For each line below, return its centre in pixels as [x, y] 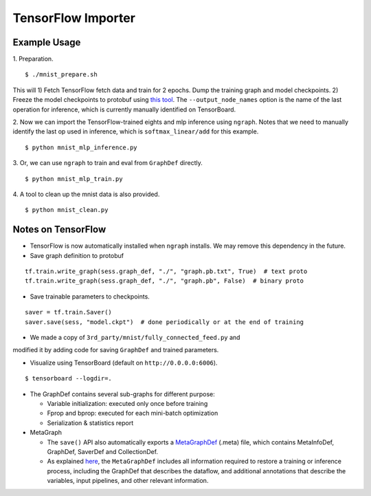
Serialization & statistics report [90, 422]
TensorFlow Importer [74, 18]
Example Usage [47, 42]
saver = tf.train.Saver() [69, 312]
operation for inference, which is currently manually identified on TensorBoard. [124, 109]
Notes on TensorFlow [59, 229]
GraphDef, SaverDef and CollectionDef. [102, 451]
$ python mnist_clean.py [67, 210]
